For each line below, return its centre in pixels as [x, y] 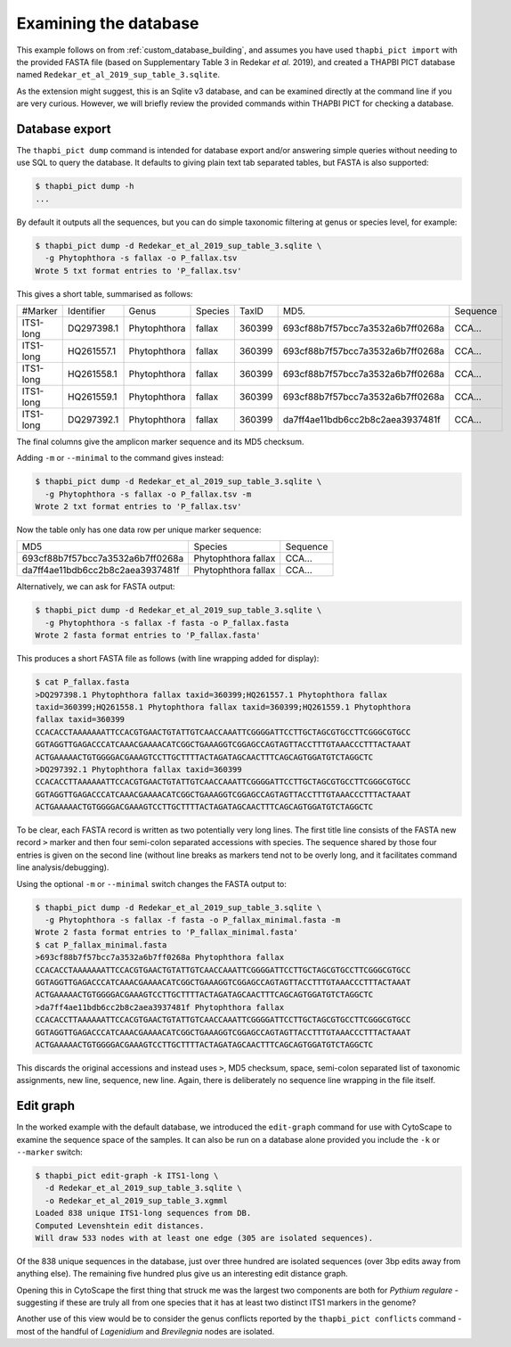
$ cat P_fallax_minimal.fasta [101, 945]
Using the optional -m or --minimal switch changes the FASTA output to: [151, 883]
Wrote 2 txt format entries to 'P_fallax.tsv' [138, 507]
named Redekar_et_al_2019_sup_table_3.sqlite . [118, 75]
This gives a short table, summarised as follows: [105, 293]
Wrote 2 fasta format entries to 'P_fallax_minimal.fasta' [166, 932]
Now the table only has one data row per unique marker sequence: [139, 530]
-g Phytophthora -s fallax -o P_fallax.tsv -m [148, 494]
